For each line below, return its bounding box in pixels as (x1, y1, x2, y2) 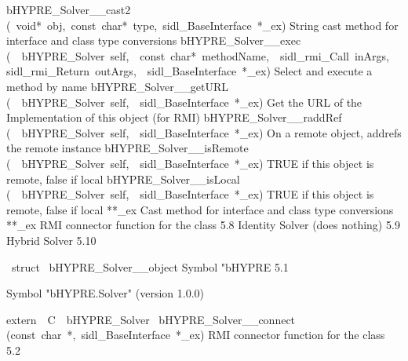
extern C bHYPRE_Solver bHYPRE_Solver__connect (6, 311, 296, 327)
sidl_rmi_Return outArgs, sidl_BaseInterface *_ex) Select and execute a (6, 63, 373, 79)
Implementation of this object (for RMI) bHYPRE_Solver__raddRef (6, 109, 342, 126)
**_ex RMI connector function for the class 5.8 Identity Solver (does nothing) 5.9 (6, 217, 400, 233)
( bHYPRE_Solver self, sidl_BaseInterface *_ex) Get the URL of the (6, 93, 362, 110)
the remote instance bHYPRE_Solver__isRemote (6, 140, 249, 156)
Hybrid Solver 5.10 (6, 232, 97, 248)
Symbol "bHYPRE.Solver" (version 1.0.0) (6, 285, 204, 301)
